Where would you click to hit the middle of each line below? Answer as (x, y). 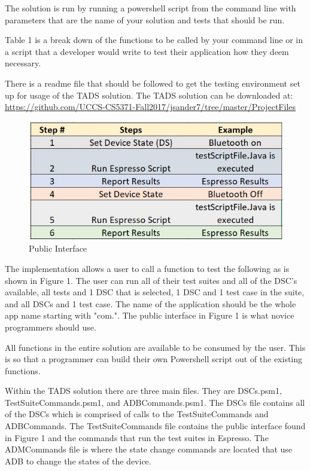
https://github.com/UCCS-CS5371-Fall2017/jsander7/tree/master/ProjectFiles (151, 107)
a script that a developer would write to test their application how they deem (147, 51)
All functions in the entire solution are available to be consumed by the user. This (155, 347)
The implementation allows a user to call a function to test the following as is (147, 268)
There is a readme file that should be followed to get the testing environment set (153, 83)
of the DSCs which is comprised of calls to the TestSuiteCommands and (137, 414)
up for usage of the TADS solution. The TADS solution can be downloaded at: (149, 95)
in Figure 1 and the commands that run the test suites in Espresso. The (137, 437)
